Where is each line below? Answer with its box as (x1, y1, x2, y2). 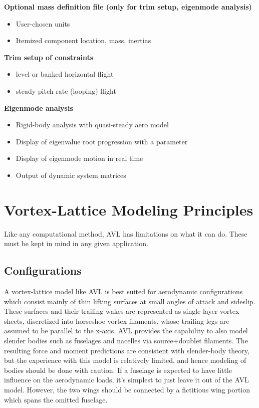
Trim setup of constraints (4, 52, 94, 62)
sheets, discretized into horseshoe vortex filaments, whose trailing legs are (4, 315, 229, 326)
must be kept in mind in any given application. (4, 238, 148, 249)
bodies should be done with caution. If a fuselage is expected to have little (4, 364, 232, 375)
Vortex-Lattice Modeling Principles (4, 199, 253, 220)
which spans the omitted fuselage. (4, 394, 108, 404)
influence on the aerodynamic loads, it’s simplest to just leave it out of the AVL (4, 374, 249, 385)
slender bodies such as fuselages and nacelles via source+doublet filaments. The (4, 335, 248, 346)
